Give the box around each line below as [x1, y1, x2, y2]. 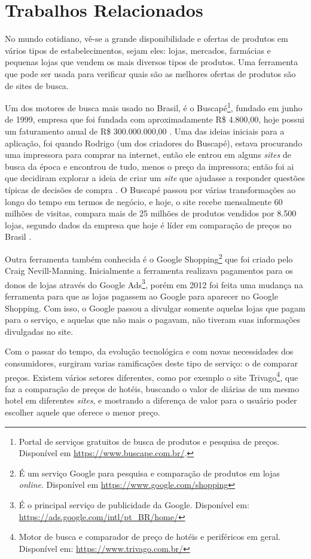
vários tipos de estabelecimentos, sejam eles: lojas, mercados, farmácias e [5, 44, 271, 56]
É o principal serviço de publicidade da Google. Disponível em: [19, 498, 249, 511]
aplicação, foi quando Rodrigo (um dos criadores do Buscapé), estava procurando [5, 136, 303, 149]
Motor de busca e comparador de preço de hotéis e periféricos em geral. [19, 530, 280, 543]
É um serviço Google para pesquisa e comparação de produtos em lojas [19, 466, 280, 479]
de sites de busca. [5, 79, 69, 91]
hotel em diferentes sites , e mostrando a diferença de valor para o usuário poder [5, 394, 297, 407]
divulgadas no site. [5, 325, 74, 337]
